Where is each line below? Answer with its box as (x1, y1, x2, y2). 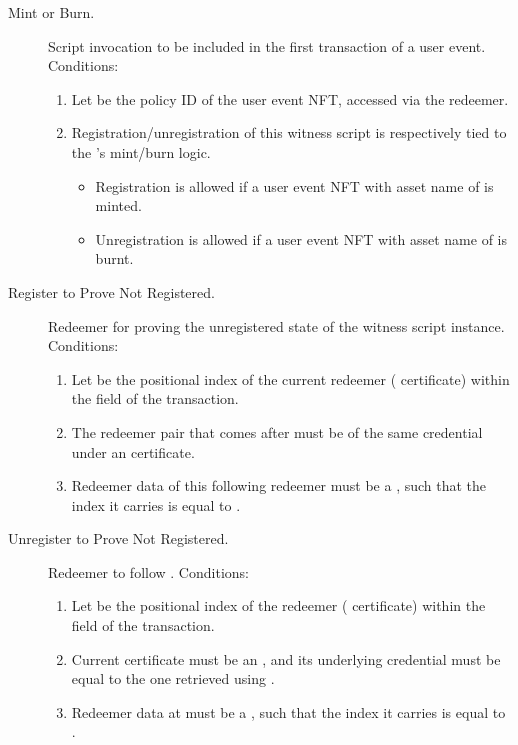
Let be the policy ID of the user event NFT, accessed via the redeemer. (71, 88, 509, 109)
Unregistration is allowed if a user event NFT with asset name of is (95, 228, 507, 249)
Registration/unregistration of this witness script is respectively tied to (71, 122, 507, 143)
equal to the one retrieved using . (71, 668, 275, 689)
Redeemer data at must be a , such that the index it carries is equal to (71, 701, 506, 722)
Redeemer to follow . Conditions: (48, 561, 249, 582)
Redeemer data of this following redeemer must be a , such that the (71, 475, 487, 496)
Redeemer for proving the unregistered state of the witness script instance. (48, 315, 505, 336)
